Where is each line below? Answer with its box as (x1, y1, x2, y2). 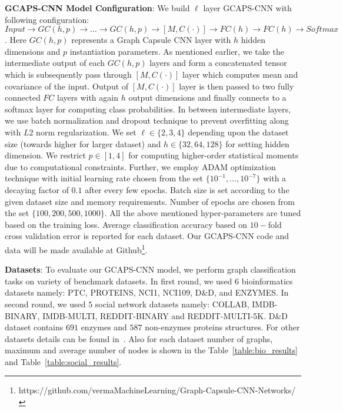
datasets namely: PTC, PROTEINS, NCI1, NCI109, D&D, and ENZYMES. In (5, 286, 289, 299)
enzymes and (81, 321, 127, 333)
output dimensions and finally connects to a (128, 91, 287, 104)
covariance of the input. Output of (5, 79, 129, 92)
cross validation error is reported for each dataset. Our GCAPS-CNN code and (5, 230, 289, 242)
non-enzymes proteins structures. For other (145, 321, 300, 333)
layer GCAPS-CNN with (203, 2, 292, 14)
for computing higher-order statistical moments (128, 149, 299, 161)
